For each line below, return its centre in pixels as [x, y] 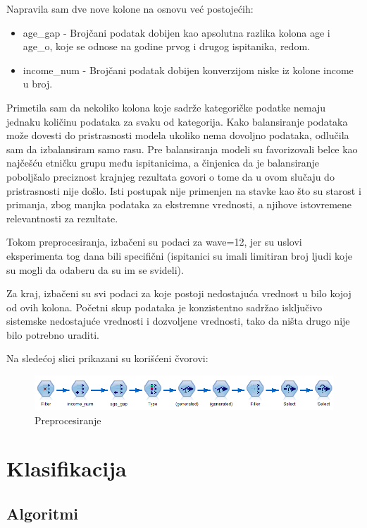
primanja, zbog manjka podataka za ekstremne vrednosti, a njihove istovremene [179, 204]
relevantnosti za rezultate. [62, 218]
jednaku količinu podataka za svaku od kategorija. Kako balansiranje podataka [177, 121]
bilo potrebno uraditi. [53, 334]
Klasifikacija [67, 468]
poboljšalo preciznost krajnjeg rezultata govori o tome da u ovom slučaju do [170, 176]
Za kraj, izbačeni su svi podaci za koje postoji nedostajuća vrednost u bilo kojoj [179, 293]
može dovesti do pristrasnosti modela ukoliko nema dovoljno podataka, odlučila [178, 135]
